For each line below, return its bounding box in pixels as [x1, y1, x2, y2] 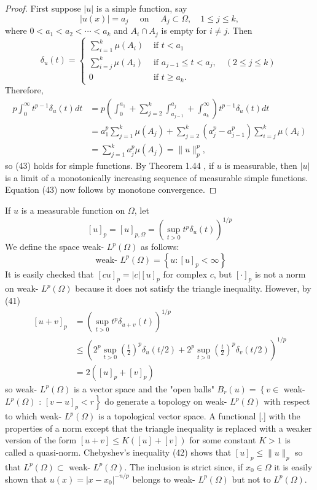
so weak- [5, 382, 37, 395]
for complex [163, 267, 208, 280]
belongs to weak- [132, 472, 195, 485]
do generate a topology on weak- [104, 395, 227, 408]
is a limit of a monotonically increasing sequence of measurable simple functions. [5, 171, 308, 184]
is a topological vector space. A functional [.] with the [98, 410, 300, 422]
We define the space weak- [5, 240, 104, 253]
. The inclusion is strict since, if [124, 460, 243, 473]
